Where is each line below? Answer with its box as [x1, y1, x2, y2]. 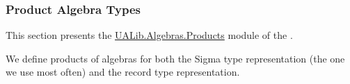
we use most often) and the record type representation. [6, 65, 240, 79]
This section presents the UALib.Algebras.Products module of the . [6, 28, 293, 42]
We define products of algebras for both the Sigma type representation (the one [6, 51, 345, 65]
